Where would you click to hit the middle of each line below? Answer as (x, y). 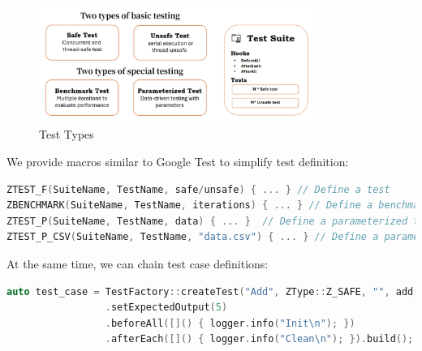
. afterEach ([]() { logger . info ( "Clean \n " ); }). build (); (259, 339)
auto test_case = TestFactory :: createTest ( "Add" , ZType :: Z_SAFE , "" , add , (213, 291)
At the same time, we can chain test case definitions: (138, 263)
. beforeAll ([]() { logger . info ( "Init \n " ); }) (230, 323)
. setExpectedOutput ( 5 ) (166, 308)
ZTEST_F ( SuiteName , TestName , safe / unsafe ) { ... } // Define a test (198, 189)
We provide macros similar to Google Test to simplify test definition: (178, 161)
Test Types (67, 134)
